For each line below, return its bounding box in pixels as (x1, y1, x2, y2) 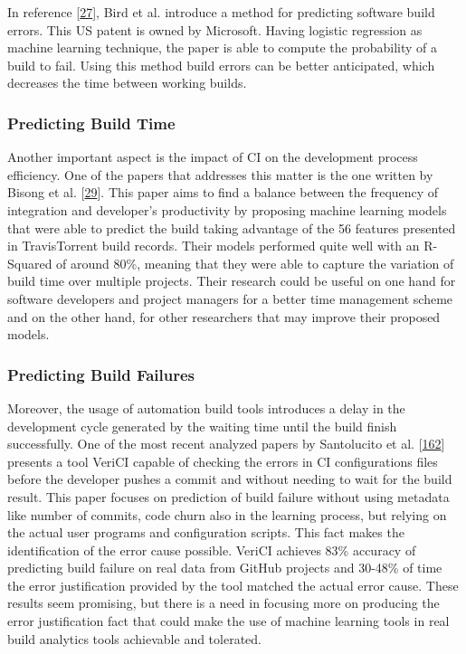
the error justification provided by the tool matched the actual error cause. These (7, 575, 459, 594)
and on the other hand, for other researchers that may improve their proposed (7, 307, 441, 326)
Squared (7, 253, 52, 272)
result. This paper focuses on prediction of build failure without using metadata (7, 487, 450, 506)
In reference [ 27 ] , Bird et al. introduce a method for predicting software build (7, 3, 435, 21)
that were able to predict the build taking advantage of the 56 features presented (7, 218, 456, 237)
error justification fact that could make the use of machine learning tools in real (7, 611, 450, 630)
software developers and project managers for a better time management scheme (7, 289, 453, 308)
